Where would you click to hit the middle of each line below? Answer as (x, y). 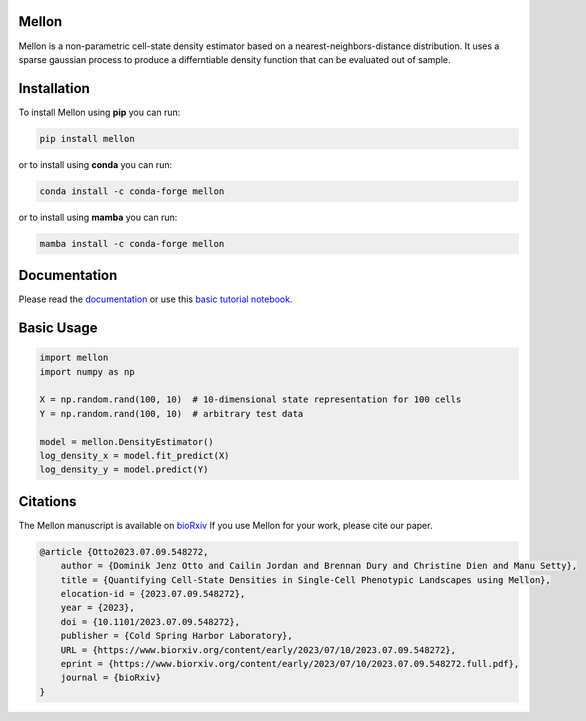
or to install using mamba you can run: (98, 217)
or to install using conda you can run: (95, 164)
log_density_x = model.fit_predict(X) (134, 455)
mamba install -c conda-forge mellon (132, 243)
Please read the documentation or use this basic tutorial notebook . (155, 299)
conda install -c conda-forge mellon (132, 191)
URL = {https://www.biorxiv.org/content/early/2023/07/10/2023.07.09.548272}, (258, 649)
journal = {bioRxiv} (111, 678)
